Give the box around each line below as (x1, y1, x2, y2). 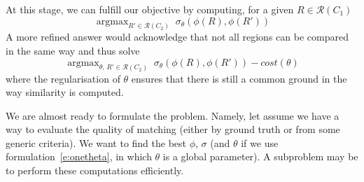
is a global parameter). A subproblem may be (162, 149, 358, 164)
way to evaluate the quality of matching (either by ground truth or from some (6, 122, 340, 136)
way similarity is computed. (6, 85, 124, 99)
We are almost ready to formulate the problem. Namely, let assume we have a (6, 108, 339, 122)
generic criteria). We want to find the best (6, 135, 187, 150)
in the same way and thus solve (6, 43, 140, 58)
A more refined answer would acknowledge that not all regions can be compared (6, 29, 349, 44)
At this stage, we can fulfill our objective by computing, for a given (6, 2, 294, 16)
